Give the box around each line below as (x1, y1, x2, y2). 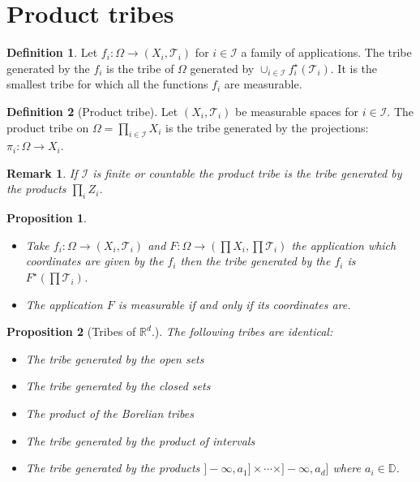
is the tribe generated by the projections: (165, 118, 369, 136)
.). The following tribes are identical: (151, 323, 333, 340)
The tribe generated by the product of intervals (25, 432, 255, 449)
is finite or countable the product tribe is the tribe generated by (92, 164, 402, 181)
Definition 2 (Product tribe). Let (6, 102, 178, 119)
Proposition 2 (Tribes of (6, 323, 136, 340)
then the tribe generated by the (180, 252, 331, 269)
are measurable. (224, 75, 302, 93)
